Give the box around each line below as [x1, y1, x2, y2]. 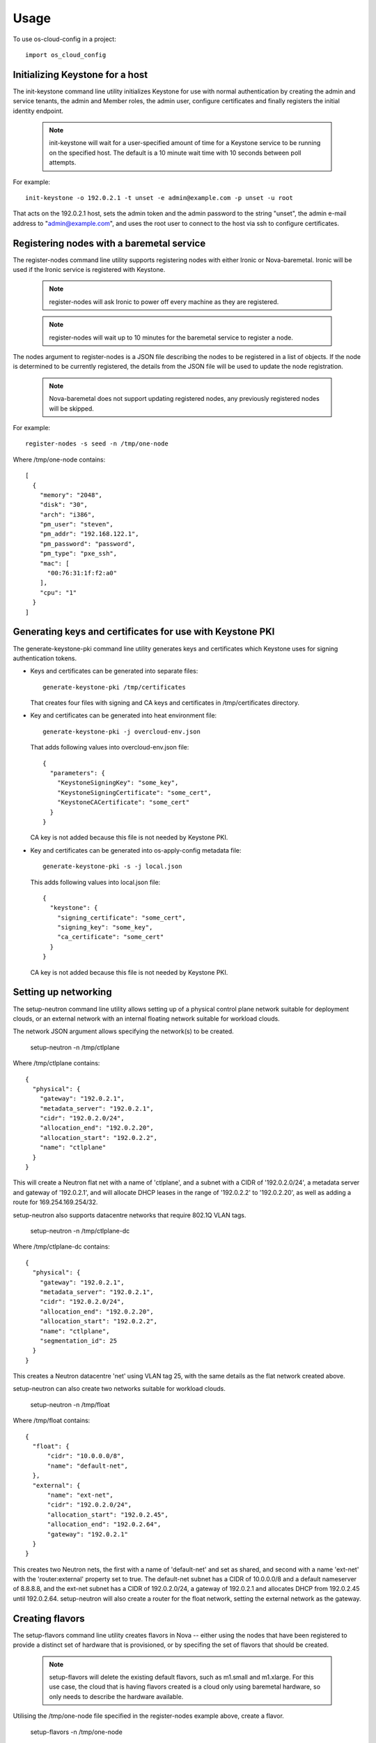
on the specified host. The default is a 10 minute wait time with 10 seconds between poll [49, 149, 301, 157]
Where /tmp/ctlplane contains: [13, 1059, 100, 1067]
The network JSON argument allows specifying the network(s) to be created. [13, 1027, 235, 1035]
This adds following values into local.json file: [30, 878, 161, 886]
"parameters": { [49, 769, 106, 777]
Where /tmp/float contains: [13, 1416, 91, 1425]
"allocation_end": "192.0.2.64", [47, 1521, 162, 1528]
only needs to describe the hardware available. [49, 1692, 184, 1700]
